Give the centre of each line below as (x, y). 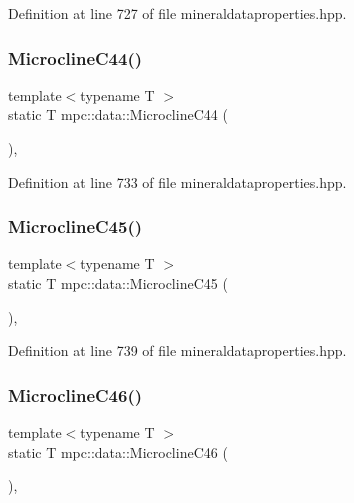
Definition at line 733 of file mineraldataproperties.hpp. (177, 181)
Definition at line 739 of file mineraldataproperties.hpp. (177, 350)
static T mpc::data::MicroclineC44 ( (118, 114)
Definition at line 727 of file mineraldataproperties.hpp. (177, 13)
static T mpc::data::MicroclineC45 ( (118, 283)
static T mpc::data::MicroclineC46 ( (118, 451)
